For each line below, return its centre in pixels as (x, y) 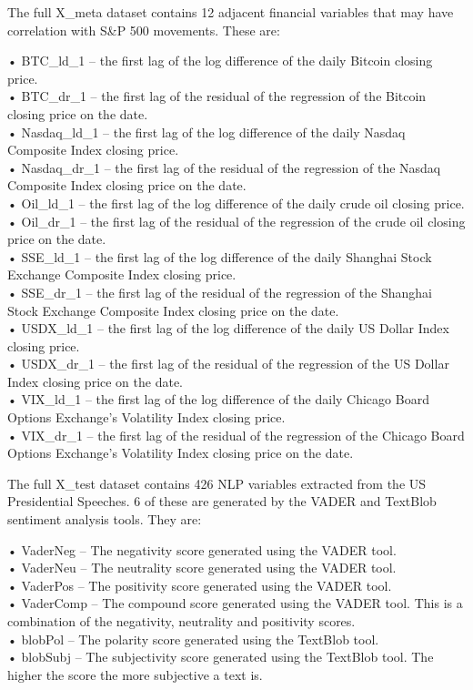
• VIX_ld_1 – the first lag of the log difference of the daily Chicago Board (218, 399)
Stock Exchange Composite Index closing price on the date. (173, 310)
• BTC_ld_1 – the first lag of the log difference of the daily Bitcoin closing (220, 61)
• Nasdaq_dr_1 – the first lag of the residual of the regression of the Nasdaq (224, 167)
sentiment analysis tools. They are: (105, 519)
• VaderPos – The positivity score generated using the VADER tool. (200, 585)
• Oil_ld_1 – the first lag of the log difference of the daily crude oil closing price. (236, 203)
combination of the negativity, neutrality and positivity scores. (181, 621)
